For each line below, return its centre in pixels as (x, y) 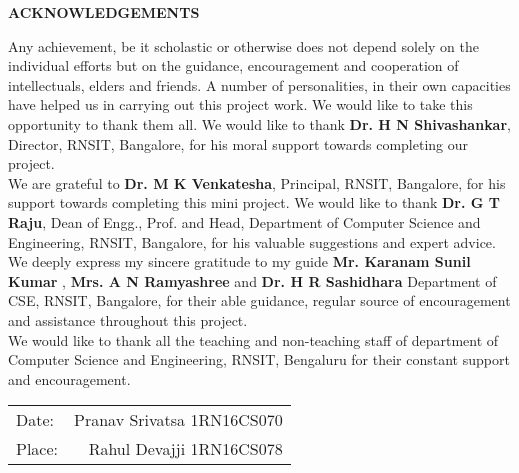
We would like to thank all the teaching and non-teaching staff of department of (253, 339)
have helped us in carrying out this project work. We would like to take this (240, 104)
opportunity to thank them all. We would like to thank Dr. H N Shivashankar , (259, 123)
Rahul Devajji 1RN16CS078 (185, 449)
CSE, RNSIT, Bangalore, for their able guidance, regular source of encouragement (259, 300)
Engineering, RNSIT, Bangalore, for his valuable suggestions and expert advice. (252, 241)
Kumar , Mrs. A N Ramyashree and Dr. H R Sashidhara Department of (252, 280)
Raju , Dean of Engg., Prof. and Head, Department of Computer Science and (244, 221)
